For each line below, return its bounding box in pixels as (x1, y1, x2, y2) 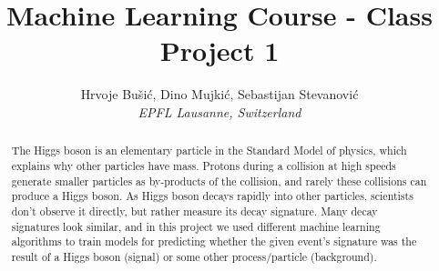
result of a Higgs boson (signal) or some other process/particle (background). (11, 248, 377, 264)
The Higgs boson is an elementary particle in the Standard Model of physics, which (11, 143, 407, 158)
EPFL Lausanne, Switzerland (138, 102, 301, 121)
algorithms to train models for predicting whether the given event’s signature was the (11, 234, 417, 249)
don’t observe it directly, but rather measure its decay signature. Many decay (11, 203, 378, 218)
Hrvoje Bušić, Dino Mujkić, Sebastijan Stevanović (80, 85, 359, 104)
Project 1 (159, 32, 280, 69)
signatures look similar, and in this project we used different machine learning (11, 218, 381, 234)
